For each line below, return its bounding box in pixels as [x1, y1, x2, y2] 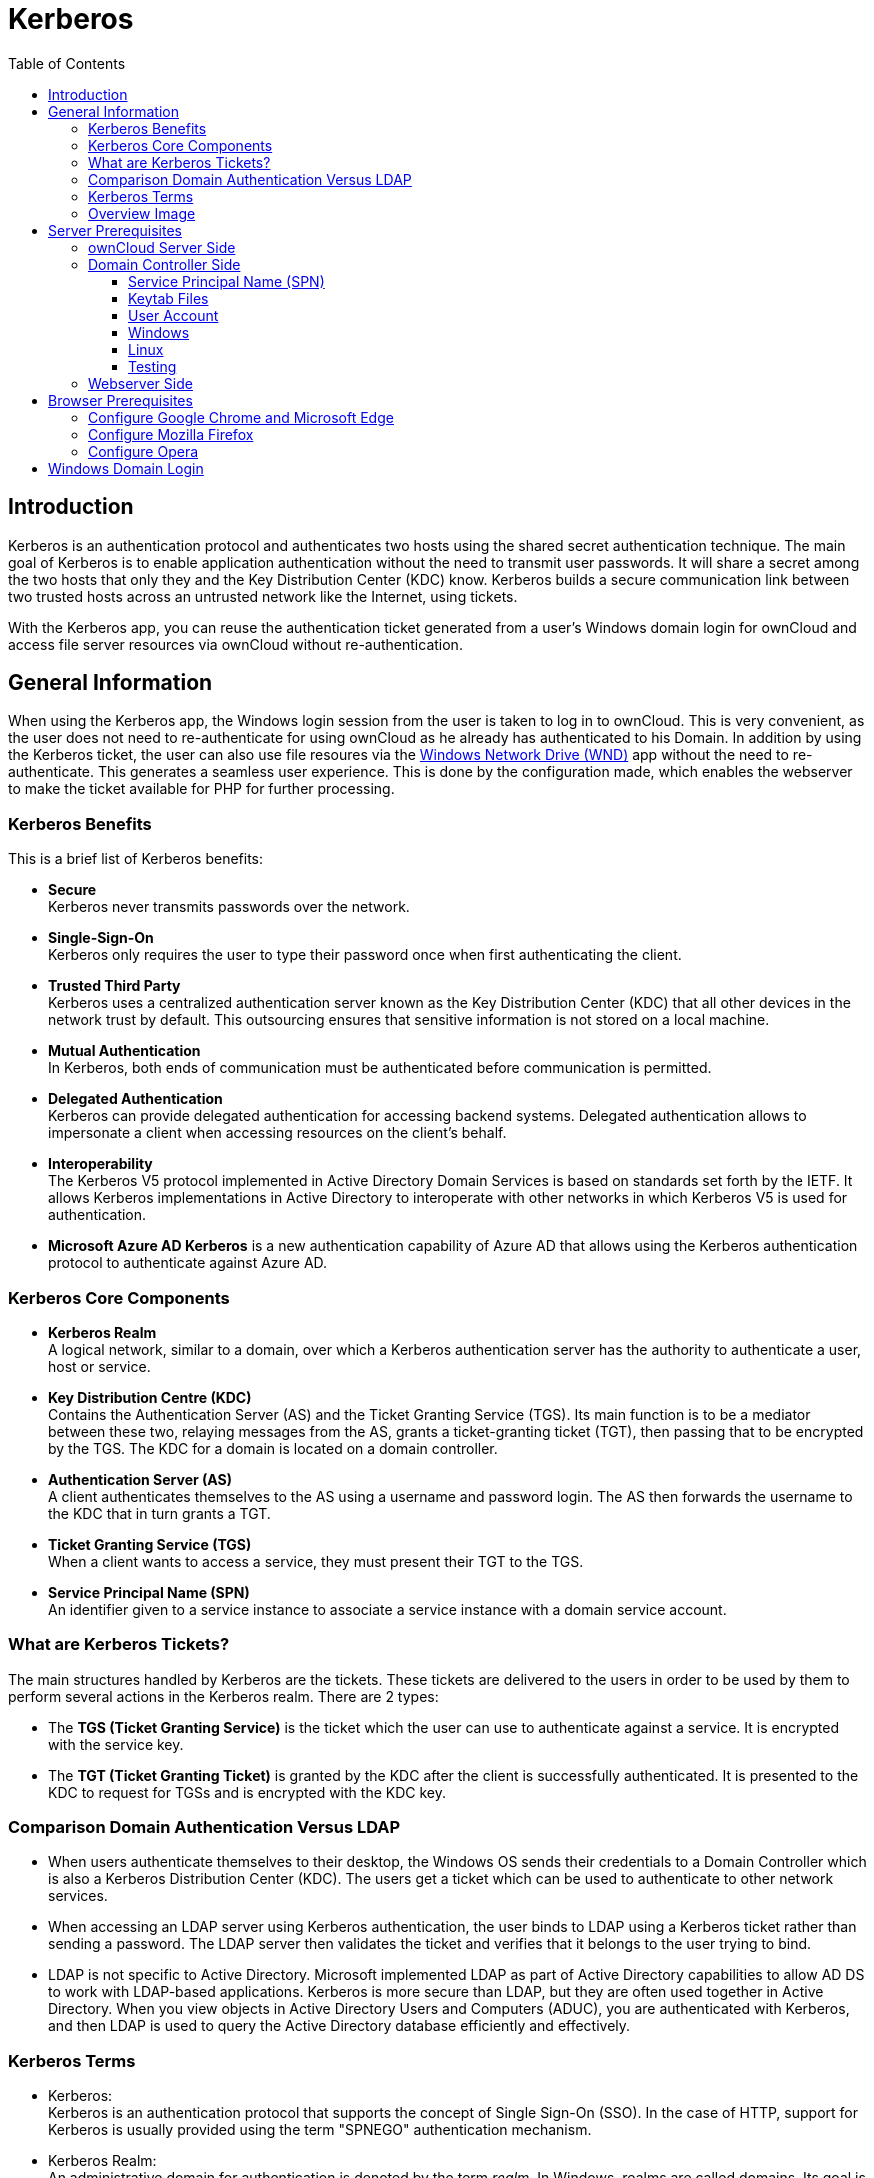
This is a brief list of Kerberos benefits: [8, 850, 264, 868]
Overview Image [88, 204, 196, 222]
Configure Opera [88, 442, 199, 460]
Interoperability [48, 1155, 153, 1173]
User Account [128, 306, 219, 324]
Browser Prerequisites [48, 391, 193, 409]
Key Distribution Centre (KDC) [48, 1388, 252, 1406]
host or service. [48, 1357, 151, 1375]
